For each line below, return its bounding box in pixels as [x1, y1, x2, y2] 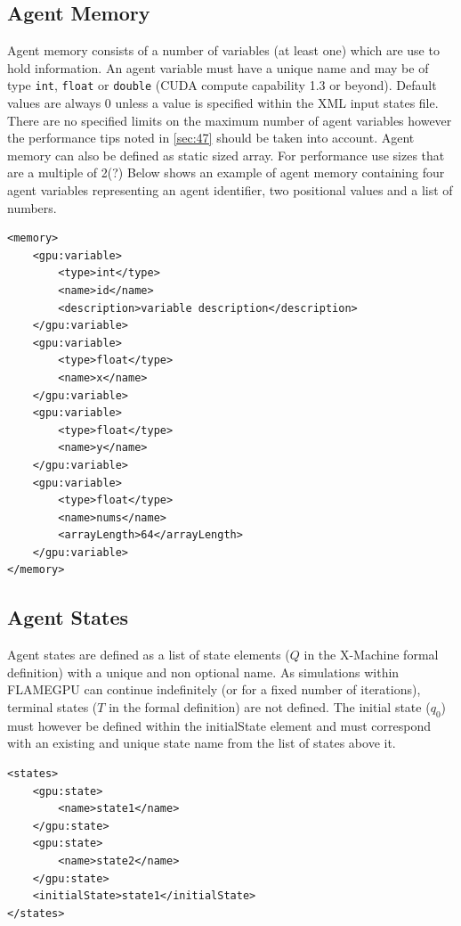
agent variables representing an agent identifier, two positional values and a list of [7, 181, 453, 200]
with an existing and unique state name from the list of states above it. [7, 733, 396, 752]
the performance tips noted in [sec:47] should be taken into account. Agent [7, 128, 415, 147]
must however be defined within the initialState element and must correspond [7, 716, 431, 734]
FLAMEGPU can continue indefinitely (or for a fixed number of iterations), [7, 680, 421, 699]
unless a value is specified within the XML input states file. [115, 94, 439, 112]
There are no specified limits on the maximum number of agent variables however [7, 111, 452, 129]
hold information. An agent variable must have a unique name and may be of [7, 58, 429, 77]
